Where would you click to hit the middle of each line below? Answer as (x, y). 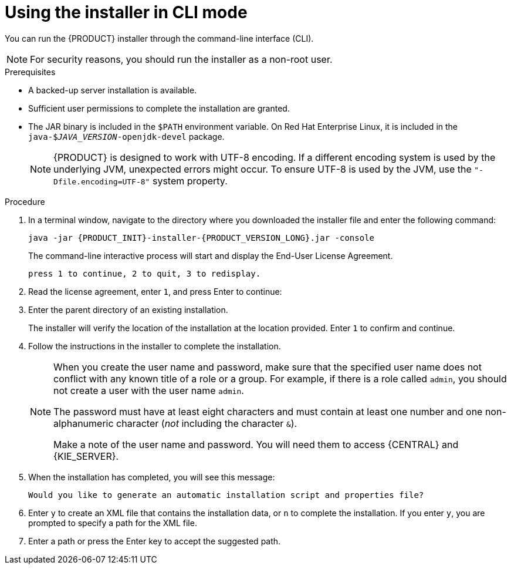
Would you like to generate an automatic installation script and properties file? (226, 495)
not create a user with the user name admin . (149, 390)
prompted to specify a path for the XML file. (113, 523)
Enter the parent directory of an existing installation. (128, 309)
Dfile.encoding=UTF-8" (102, 181)
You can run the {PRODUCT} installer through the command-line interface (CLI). (159, 38)
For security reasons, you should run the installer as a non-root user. (181, 59)
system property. (190, 181)
